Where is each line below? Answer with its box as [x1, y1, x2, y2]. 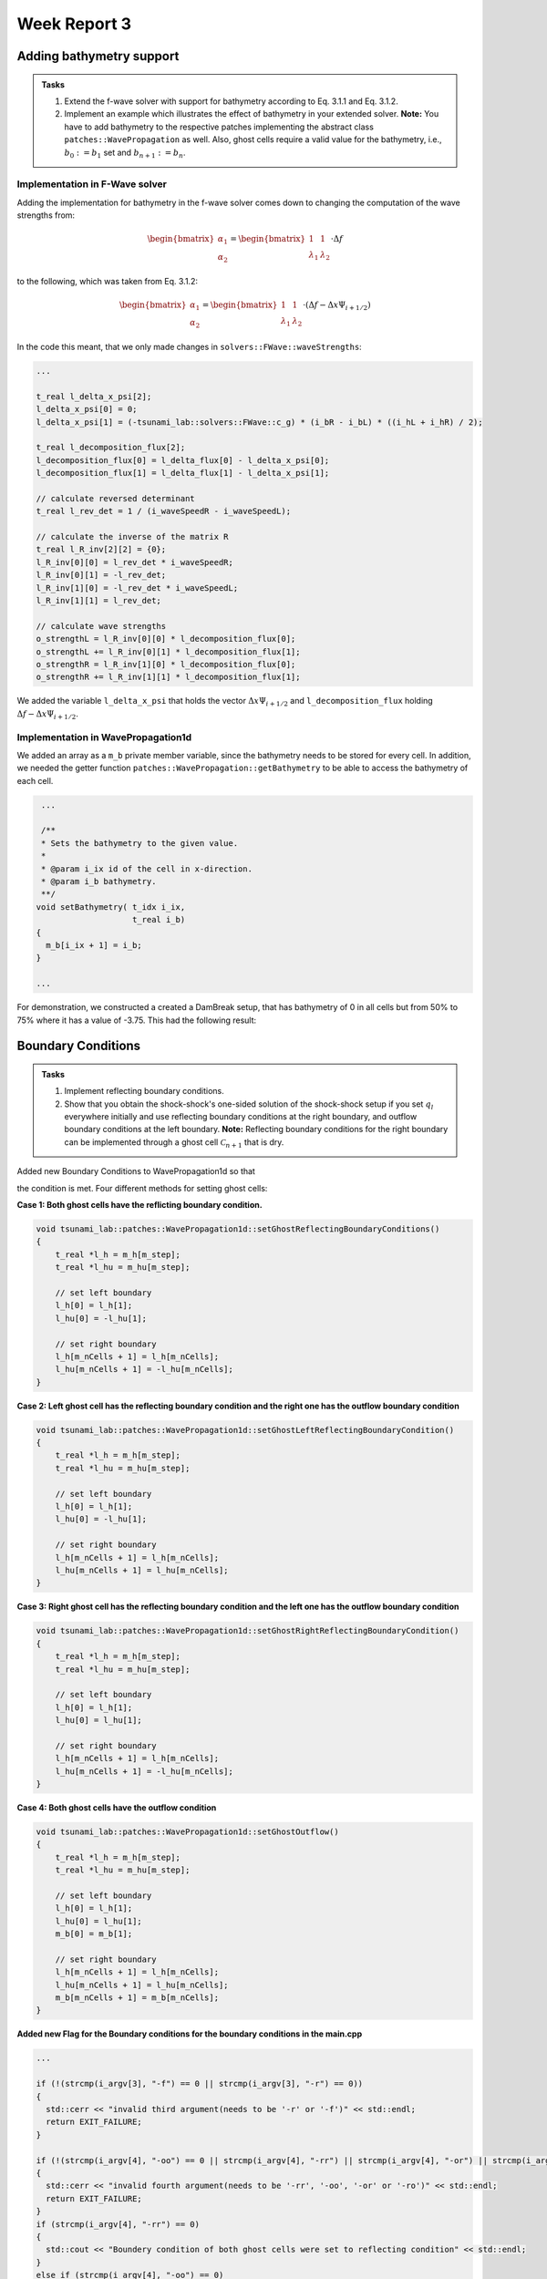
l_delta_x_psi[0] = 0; [36, 404, 138, 415]
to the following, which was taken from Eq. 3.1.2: [16, 275, 198, 286]
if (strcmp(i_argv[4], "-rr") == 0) [36, 2219, 201, 2229]
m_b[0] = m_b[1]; [55, 1929, 133, 1939]
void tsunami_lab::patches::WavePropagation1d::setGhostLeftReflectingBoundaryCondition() [36, 1425, 455, 1435]
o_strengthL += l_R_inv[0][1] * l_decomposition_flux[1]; [36, 646, 301, 656]
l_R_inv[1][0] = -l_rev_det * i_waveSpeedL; [36, 583, 239, 593]
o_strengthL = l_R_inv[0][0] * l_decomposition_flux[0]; [36, 634, 296, 645]
